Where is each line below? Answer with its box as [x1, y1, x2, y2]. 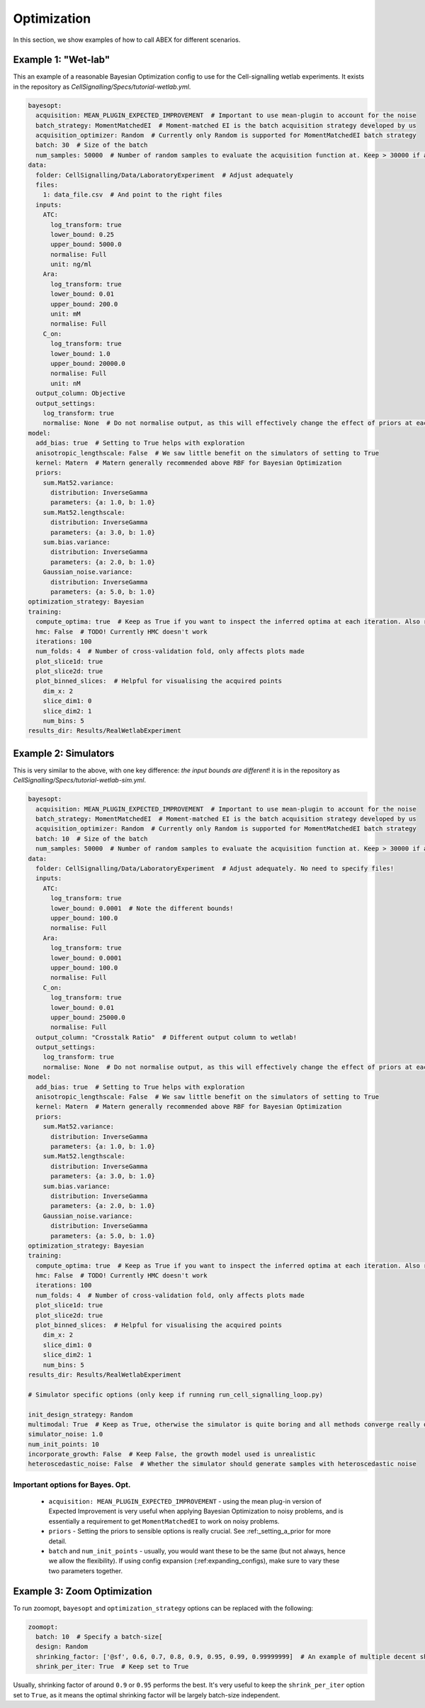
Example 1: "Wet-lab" [13, 54, 110, 66]
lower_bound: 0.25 [50, 231, 115, 238]
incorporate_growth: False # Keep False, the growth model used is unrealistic [28, 1451, 316, 1458]
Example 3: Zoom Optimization [13, 1585, 152, 1597]
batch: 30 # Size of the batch [35, 141, 148, 149]
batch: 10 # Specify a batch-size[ [35, 1633, 163, 1641]
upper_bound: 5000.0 [50, 240, 122, 248]
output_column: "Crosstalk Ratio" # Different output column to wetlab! [35, 1033, 297, 1041]
